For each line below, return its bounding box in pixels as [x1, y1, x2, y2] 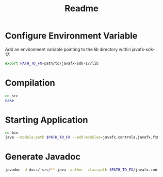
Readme [65, 3, 98, 14]
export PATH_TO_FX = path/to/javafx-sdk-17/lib [5, 61, 98, 66]
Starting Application [5, 114, 88, 125]
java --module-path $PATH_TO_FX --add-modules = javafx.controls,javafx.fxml [5, 135, 162, 140]
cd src [5, 93, 18, 98]
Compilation [5, 77, 55, 88]
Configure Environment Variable [5, 30, 138, 41]
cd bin [5, 130, 18, 135]
